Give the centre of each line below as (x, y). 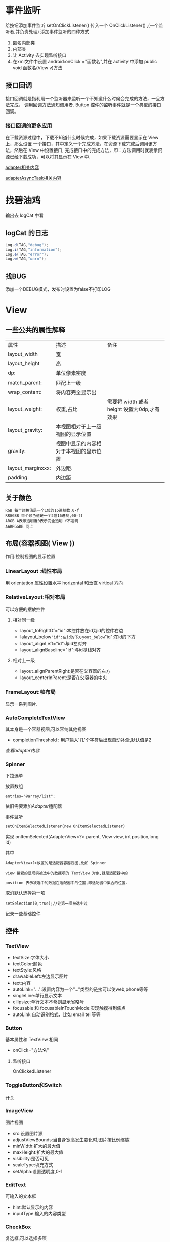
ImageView (19, 1111)
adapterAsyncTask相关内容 (33, 178)
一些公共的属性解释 (35, 330)
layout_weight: (25, 409)
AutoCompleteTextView (35, 718)
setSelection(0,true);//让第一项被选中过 (46, 904)
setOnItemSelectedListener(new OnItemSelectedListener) (65, 826)
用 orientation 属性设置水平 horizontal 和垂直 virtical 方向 (64, 583)
